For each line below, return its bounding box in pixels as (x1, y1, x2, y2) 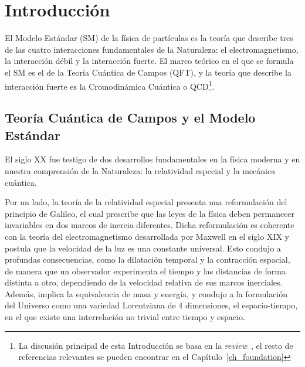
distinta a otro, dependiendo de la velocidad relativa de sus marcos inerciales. (5, 276, 283, 288)
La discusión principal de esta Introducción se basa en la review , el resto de (18, 339, 293, 351)
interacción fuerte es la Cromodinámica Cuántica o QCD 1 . (5, 78, 215, 92)
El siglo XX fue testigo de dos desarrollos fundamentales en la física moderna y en (5, 153, 300, 165)
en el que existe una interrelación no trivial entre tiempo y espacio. (5, 311, 245, 323)
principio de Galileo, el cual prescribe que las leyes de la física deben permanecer (5, 207, 295, 219)
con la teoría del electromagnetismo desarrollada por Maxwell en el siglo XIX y (5, 230, 289, 242)
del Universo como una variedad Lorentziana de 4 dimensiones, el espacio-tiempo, (5, 299, 298, 311)
